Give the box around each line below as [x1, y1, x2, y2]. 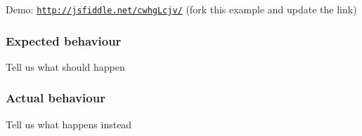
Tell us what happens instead [6, 116, 132, 131]
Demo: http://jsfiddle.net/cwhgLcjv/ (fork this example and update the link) [6, 2, 357, 16]
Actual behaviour [6, 89, 105, 107]
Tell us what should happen [6, 59, 125, 74]
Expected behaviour [6, 32, 122, 49]
